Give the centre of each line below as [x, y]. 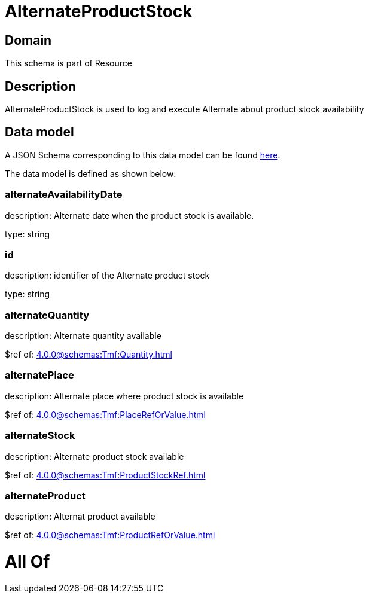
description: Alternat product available [80, 517]
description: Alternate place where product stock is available [124, 396]
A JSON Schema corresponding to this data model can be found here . [143, 155]
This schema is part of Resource [68, 63]
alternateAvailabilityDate [64, 195]
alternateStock [40, 436]
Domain [28, 40]
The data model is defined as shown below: [91, 173]
